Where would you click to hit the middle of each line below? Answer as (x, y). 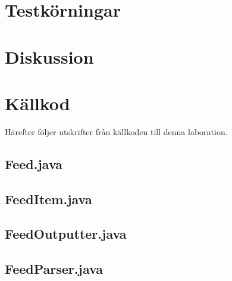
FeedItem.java (48, 199)
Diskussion (49, 56)
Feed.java (34, 163)
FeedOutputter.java (66, 234)
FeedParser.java (54, 269)
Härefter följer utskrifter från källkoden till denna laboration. (116, 131)
